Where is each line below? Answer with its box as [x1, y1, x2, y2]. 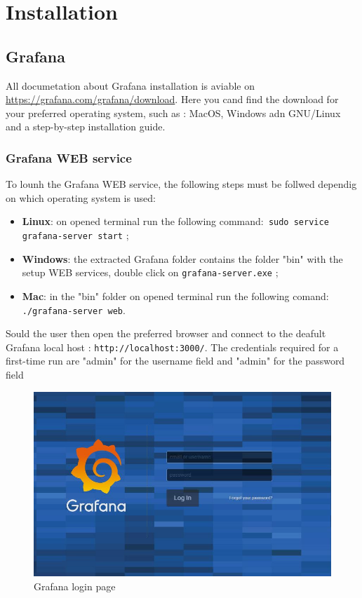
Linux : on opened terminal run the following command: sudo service [22, 214, 329, 229]
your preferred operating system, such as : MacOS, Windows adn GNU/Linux [6, 105, 341, 120]
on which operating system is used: [6, 190, 156, 205]
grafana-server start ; [22, 228, 129, 243]
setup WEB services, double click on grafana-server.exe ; [22, 265, 279, 280]
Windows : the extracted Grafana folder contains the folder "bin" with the [22, 251, 343, 266]
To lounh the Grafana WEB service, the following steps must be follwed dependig [6, 177, 357, 191]
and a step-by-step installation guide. [6, 119, 166, 134]
